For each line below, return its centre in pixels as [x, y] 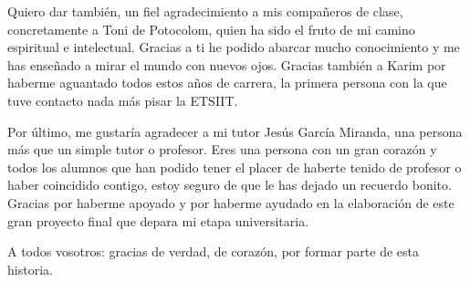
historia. [30, 269]
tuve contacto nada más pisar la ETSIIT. [123, 100]
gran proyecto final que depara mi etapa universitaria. [158, 220]
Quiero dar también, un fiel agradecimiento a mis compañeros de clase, [205, 11]
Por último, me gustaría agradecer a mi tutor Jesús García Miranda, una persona [235, 131]
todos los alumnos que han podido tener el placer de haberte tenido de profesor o [235, 167]
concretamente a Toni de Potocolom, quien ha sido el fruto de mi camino [211, 29]
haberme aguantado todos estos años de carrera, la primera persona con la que [227, 83]
